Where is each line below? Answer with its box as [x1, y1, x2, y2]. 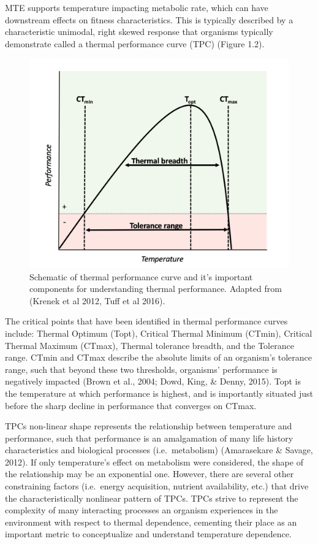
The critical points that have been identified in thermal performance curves [5, 315, 288, 328]
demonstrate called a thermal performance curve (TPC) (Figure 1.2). [5, 37, 265, 50]
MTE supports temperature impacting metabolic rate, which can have [5, 1, 268, 13]
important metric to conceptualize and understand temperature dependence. [5, 527, 292, 540]
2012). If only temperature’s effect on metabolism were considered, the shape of [5, 455, 303, 468]
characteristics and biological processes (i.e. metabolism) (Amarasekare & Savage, [5, 443, 313, 456]
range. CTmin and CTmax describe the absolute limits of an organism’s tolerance [5, 351, 312, 364]
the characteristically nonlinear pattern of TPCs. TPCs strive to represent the [5, 491, 298, 504]
